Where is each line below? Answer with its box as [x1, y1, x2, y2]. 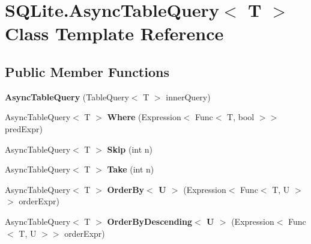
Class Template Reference [5, 21, 224, 46]
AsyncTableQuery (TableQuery [5, 90, 129, 103]
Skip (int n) [107, 142, 153, 155]
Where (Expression [107, 111, 181, 123]
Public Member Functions [5, 62, 169, 81]
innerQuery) [166, 90, 211, 103]
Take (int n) [107, 163, 154, 175]
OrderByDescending [107, 215, 193, 227]
